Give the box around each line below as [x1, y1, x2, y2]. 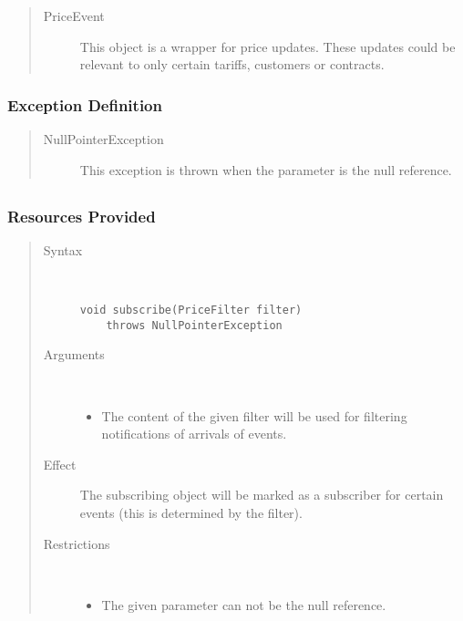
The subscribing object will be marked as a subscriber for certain [79, 485, 444, 504]
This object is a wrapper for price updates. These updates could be [79, 36, 456, 56]
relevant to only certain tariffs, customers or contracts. [79, 55, 385, 74]
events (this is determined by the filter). [79, 502, 303, 522]
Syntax [43, 240, 83, 259]
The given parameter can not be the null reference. [101, 595, 386, 614]
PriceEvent [43, 6, 105, 25]
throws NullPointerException [106, 318, 283, 332]
